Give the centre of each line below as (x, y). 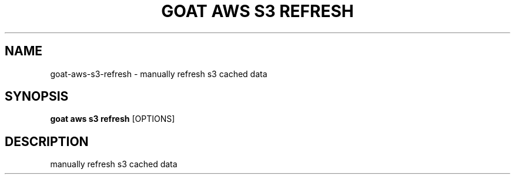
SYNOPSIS (37, 97)
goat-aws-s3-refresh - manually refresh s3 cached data (159, 74)
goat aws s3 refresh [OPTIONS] (113, 119)
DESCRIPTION (47, 141)
